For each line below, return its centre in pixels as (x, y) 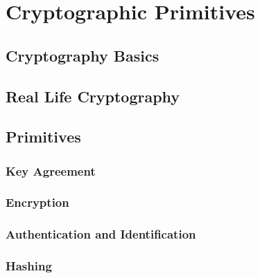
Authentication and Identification (101, 234)
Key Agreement (51, 170)
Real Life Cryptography (93, 96)
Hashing (29, 266)
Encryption (37, 202)
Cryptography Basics (83, 55)
